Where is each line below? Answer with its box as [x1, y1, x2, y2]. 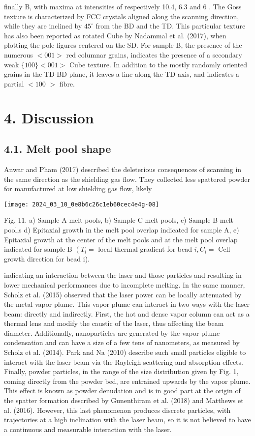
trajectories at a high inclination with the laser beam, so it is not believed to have [4, 414, 251, 425]
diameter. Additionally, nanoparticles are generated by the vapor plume [4, 327, 220, 338]
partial [4, 78, 24, 88]
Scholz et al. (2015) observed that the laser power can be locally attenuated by [4, 289, 242, 299]
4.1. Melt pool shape [4, 141, 111, 156]
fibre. [59, 78, 75, 88]
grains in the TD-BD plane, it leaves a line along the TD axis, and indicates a [4, 69, 239, 79]
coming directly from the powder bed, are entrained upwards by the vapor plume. [4, 376, 251, 386]
